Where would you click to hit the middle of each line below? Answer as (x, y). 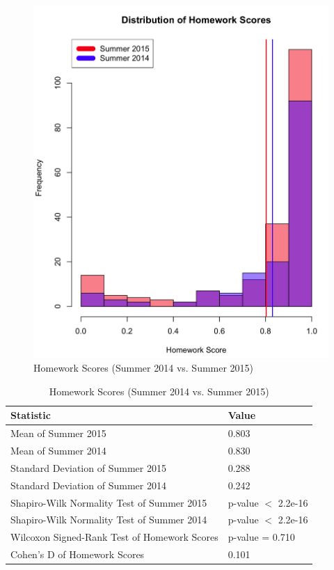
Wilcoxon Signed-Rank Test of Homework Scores (114, 537)
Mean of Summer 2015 (58, 433)
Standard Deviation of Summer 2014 (88, 485)
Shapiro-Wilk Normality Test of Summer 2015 (109, 502)
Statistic (31, 415)
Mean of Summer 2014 (58, 451)
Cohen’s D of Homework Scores (78, 554)
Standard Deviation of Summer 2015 (88, 467)
